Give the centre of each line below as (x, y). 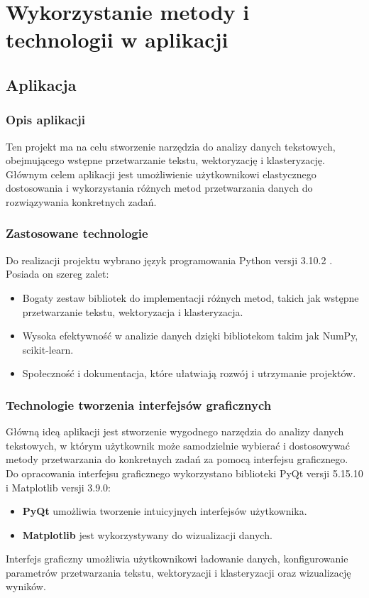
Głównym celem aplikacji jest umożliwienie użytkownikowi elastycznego (161, 174)
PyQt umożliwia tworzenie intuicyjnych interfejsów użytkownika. (165, 511)
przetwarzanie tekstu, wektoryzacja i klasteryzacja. (133, 311)
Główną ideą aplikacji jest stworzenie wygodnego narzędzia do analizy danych (175, 431)
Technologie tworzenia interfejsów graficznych (139, 404)
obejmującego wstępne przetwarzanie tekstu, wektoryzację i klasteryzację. (165, 160)
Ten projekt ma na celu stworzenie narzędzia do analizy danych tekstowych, (171, 146)
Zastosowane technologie (77, 233)
